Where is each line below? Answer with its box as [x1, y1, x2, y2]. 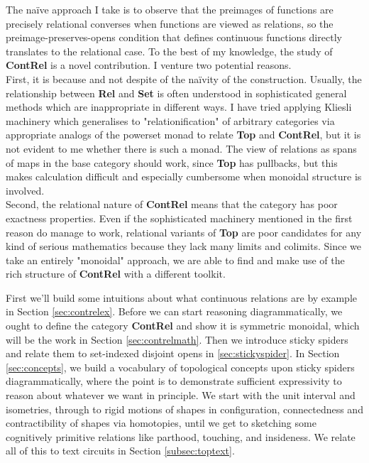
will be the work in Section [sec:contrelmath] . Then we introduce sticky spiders [6, 332, 348, 347]
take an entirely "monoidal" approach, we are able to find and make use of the [6, 252, 345, 267]
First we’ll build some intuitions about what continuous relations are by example [6, 290, 357, 305]
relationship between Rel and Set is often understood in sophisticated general [6, 85, 347, 100]
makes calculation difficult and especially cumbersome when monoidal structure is [6, 169, 362, 184]
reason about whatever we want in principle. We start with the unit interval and [6, 388, 356, 403]
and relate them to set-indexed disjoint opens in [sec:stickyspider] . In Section [6, 346, 340, 361]
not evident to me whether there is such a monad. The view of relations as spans [6, 141, 357, 156]
